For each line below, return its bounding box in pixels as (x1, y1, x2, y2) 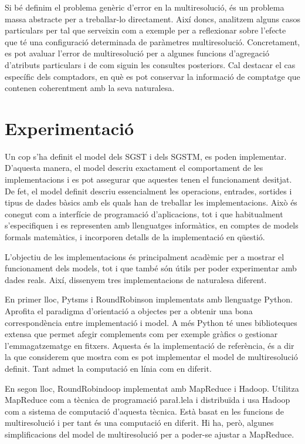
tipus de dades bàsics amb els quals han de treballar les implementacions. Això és (5, 196, 297, 208)
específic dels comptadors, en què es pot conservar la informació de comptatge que (5, 70, 300, 82)
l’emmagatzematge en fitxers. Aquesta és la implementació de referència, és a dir (5, 339, 294, 351)
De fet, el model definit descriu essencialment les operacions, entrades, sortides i (5, 184, 292, 197)
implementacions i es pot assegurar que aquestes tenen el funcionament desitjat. (5, 173, 292, 186)
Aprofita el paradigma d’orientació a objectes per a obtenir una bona (5, 305, 253, 317)
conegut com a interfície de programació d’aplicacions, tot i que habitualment (5, 207, 283, 220)
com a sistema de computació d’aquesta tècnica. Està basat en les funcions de (5, 405, 284, 417)
